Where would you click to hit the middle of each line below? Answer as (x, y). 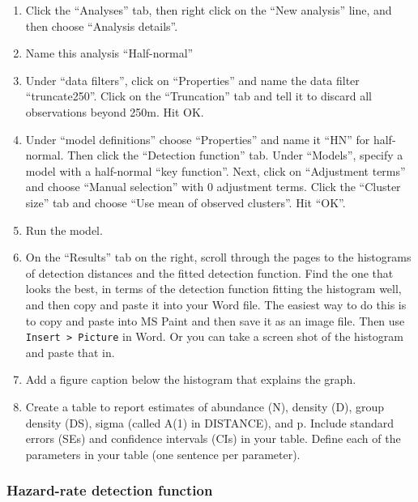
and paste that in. (70, 352)
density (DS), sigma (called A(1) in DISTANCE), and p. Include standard (210, 422)
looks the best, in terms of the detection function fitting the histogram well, (213, 289)
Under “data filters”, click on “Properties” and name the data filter (192, 80)
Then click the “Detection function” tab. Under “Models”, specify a (235, 155)
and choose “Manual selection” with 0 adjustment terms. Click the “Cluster (213, 187)
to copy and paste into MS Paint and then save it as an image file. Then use (215, 320)
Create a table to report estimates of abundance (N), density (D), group (205, 406)
